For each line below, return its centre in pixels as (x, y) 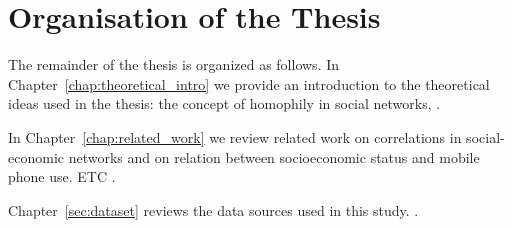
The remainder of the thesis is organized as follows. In (174, 64)
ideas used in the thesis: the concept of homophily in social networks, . (224, 103)
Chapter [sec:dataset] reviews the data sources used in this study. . (213, 209)
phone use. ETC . (62, 176)
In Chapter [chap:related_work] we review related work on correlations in (235, 136)
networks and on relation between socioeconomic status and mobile (274, 156)
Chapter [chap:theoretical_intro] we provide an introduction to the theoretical (249, 83)
